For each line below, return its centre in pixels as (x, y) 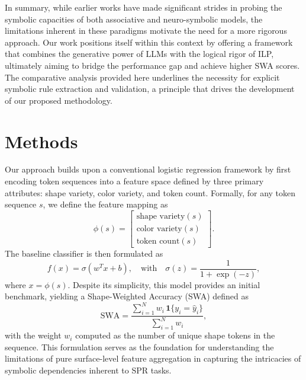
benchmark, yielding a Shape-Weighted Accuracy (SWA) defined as (127, 296)
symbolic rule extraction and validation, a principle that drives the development (150, 89)
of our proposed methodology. (59, 100)
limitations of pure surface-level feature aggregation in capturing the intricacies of (153, 358)
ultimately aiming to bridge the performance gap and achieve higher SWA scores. (152, 65)
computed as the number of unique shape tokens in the (175, 335)
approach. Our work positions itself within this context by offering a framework (149, 42)
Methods (41, 141)
